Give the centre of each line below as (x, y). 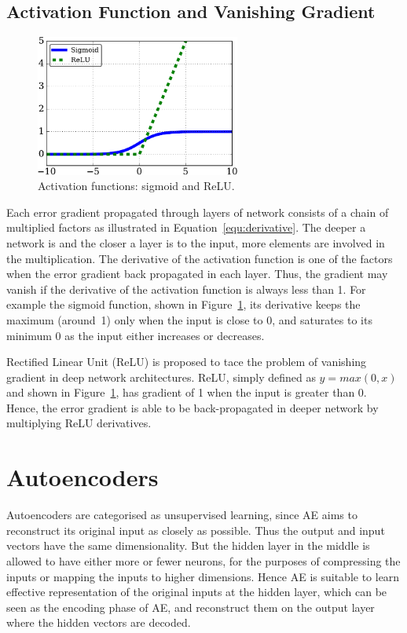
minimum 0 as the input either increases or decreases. (136, 335)
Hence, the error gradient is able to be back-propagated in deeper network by (192, 407)
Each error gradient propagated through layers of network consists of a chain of (198, 212)
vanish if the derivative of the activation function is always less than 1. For (186, 289)
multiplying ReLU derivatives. (79, 423)
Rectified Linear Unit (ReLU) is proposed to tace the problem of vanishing (187, 362)
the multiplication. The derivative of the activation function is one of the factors (200, 258)
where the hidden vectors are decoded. (99, 622)
